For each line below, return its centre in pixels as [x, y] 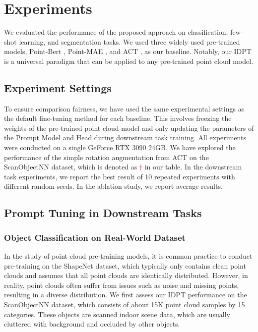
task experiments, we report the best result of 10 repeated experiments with [120, 176]
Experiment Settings [58, 87]
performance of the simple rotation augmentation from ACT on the [106, 157]
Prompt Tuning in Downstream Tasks [103, 213]
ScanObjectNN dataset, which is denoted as [71, 167]
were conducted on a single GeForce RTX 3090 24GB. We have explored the [120, 147]
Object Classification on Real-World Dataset [95, 237]
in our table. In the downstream [193, 167]
